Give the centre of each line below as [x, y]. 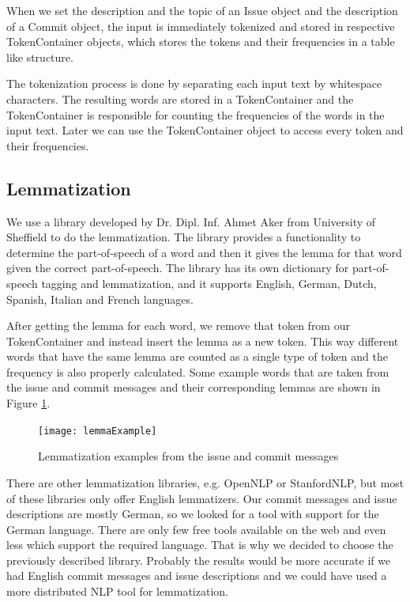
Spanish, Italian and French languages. [100, 299]
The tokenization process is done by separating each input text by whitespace [194, 83]
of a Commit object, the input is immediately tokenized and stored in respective [201, 26]
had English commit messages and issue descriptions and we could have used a [197, 575]
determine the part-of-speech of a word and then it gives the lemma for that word [204, 252]
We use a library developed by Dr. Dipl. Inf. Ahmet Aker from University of [191, 221]
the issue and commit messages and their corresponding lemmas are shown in [194, 387]
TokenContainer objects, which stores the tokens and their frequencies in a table [201, 42]
